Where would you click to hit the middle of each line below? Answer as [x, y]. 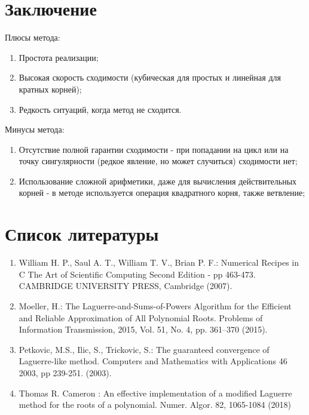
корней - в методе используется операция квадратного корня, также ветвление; [162, 193]
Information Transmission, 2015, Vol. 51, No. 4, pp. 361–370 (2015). [143, 329]
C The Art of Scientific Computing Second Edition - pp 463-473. [137, 274]
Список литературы [82, 234]
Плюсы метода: [33, 37]
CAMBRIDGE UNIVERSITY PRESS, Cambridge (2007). [126, 286]
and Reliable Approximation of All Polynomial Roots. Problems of [141, 317]
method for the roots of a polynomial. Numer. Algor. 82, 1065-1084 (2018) [155, 405]
